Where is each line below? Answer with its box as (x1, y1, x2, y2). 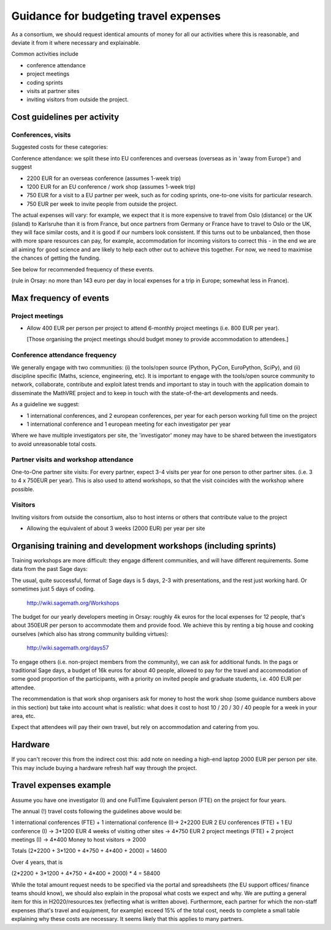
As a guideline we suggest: (11, 401, 80, 408)
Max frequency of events (11, 293, 110, 303)
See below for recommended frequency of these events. (11, 265, 154, 273)
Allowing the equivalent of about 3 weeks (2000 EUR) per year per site (26, 524, 205, 532)
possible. (11, 485, 35, 493)
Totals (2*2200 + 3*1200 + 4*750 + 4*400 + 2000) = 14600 (11, 847, 167, 855)
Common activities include (11, 50, 79, 58)
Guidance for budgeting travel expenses (11, 9, 221, 23)
